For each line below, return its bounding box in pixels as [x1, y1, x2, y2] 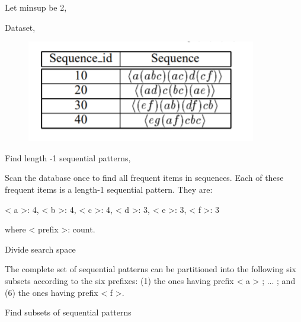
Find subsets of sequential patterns [5, 306, 132, 318]
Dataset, [5, 21, 36, 33]
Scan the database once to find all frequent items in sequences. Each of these [5, 171, 284, 184]
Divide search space [5, 243, 76, 255]
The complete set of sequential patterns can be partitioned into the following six [5, 263, 296, 275]
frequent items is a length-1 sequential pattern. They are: [5, 183, 213, 195]
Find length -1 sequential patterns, [5, 151, 131, 164]
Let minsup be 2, [5, 1, 67, 13]
